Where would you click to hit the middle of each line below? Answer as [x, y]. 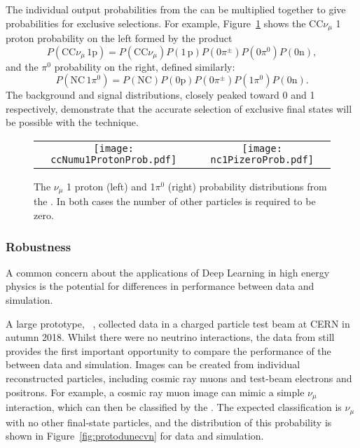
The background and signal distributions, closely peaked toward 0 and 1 [160, 95]
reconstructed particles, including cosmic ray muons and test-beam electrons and [179, 378]
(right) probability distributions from [247, 187]
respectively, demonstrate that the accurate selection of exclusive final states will [179, 108]
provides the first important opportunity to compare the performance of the [168, 350]
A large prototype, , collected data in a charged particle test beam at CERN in [178, 323]
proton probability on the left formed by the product [119, 38]
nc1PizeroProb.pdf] [262, 160]
